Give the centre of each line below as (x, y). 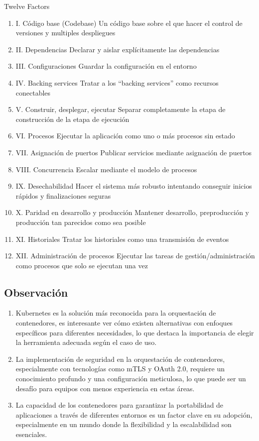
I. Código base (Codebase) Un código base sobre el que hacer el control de (129, 23)
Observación (36, 292)
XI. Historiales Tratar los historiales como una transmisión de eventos (122, 239)
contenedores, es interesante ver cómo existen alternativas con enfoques (124, 323)
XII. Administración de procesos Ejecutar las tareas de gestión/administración (135, 256)
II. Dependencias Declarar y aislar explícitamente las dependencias (118, 49)
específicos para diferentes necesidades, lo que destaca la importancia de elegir (135, 332)
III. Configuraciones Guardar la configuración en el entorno (106, 66)
